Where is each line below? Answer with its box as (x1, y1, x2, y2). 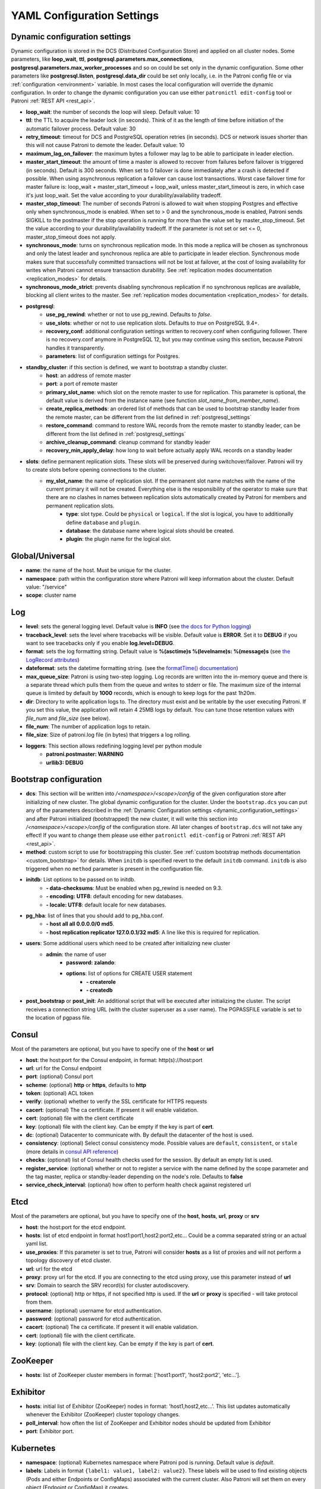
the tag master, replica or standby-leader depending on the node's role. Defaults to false (26, 1173, 243, 1180)
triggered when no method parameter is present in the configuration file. (26, 865, 203, 872)
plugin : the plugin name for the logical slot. (66, 535, 172, 543)
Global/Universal (11, 551, 75, 561)
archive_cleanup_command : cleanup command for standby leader (46, 438, 210, 446)
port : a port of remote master (46, 380, 118, 387)
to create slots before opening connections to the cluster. (26, 466, 166, 474)
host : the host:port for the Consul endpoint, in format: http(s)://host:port (26, 1056, 203, 1063)
